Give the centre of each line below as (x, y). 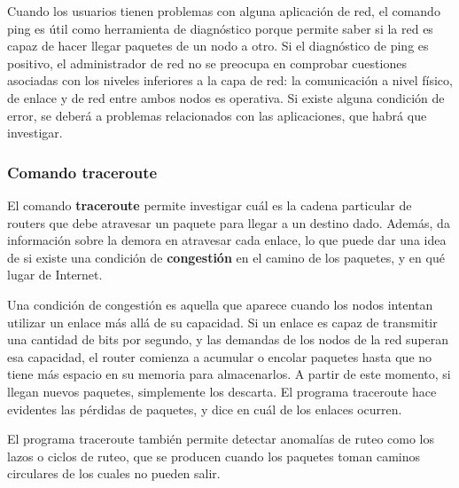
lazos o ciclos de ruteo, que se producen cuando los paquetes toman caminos (214, 456)
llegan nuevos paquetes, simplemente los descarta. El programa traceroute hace (222, 391)
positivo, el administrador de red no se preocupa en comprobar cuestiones (207, 63)
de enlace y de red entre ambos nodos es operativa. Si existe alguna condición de (226, 97)
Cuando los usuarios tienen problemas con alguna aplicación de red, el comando (224, 11)
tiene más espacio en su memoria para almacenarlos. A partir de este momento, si (229, 374)
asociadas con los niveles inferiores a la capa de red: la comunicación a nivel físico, (230, 80)
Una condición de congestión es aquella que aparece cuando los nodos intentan (220, 304)
